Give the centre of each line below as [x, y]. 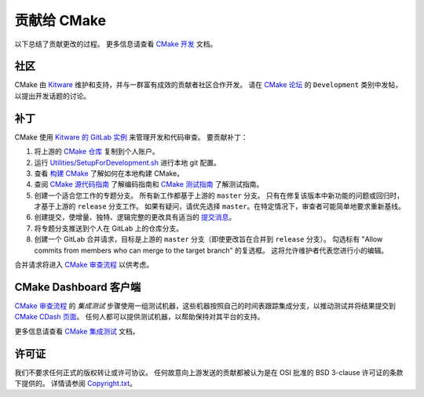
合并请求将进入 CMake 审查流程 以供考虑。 [84, 265]
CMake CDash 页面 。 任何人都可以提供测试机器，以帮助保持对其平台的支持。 [139, 317]
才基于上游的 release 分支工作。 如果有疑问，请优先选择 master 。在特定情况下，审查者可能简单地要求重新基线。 [220, 206]
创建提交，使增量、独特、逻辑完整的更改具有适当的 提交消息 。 [135, 217]
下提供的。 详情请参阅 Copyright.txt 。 [76, 384]
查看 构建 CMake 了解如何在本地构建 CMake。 [109, 173]
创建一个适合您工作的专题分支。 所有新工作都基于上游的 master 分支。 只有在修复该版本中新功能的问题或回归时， [219, 195]
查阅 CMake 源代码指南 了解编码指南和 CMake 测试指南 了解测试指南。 [149, 184]
